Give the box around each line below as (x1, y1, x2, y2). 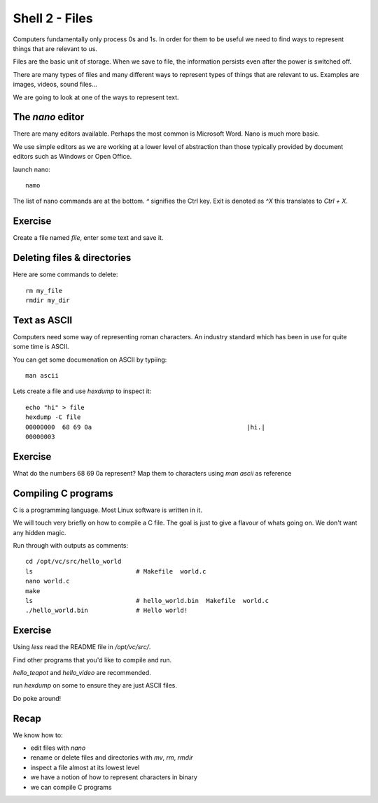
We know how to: (13, 731, 63, 739)
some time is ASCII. (13, 343, 69, 351)
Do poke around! (13, 694, 62, 702)
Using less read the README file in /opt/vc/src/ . (13, 643, 151, 651)
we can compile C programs (30, 783, 112, 791)
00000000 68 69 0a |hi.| (25, 423, 265, 431)
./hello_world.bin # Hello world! (25, 606, 188, 615)
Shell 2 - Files (13, 10, 94, 26)
